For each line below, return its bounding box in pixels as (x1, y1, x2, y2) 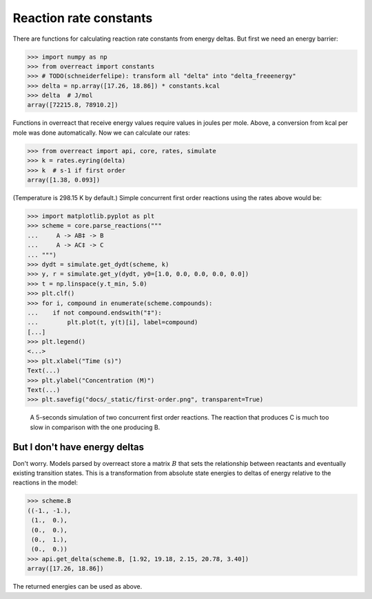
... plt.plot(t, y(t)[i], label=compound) (27, 318, 198, 326)
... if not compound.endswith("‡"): (27, 308, 162, 317)
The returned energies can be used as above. (12, 582, 143, 591)
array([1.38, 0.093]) (27, 176, 101, 184)
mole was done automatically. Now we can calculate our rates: (12, 128, 191, 137)
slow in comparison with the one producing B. (30, 423, 161, 431)
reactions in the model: (12, 478, 79, 487)
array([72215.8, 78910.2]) (27, 101, 118, 109)
